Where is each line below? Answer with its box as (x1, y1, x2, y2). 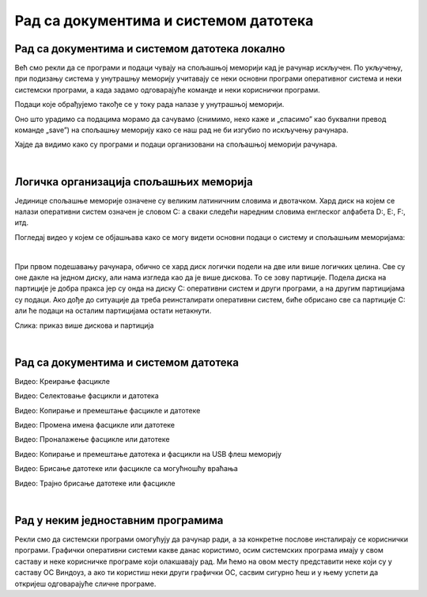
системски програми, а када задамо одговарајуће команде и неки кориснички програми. (14, 85, 320, 94)
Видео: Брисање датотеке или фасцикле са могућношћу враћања (14, 464, 239, 473)
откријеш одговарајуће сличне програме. (14, 579, 157, 588)
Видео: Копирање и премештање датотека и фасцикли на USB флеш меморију (14, 449, 282, 458)
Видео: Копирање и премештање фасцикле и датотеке (14, 405, 201, 415)
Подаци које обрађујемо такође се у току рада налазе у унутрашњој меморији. (14, 100, 285, 109)
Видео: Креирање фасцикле (14, 376, 111, 386)
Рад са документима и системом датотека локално (14, 42, 285, 55)
